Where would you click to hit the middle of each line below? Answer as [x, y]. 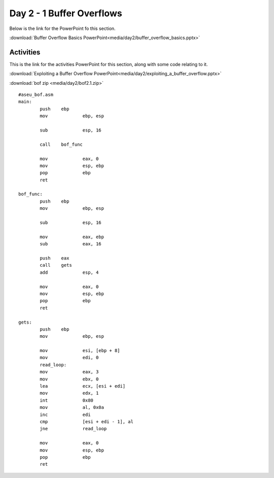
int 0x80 [67, 400]
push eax [55, 258]
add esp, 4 [69, 272]
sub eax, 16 [71, 244]
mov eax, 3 [69, 372]
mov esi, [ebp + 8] [80, 351]
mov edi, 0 [69, 358]
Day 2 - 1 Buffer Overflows [66, 13]
